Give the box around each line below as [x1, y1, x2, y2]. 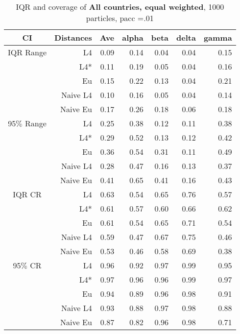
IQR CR [13, 189, 42, 200]
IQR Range [8, 47, 47, 58]
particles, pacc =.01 [86, 12, 154, 24]
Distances [54, 32, 92, 43]
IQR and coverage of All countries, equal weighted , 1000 [16, 1, 224, 12]
